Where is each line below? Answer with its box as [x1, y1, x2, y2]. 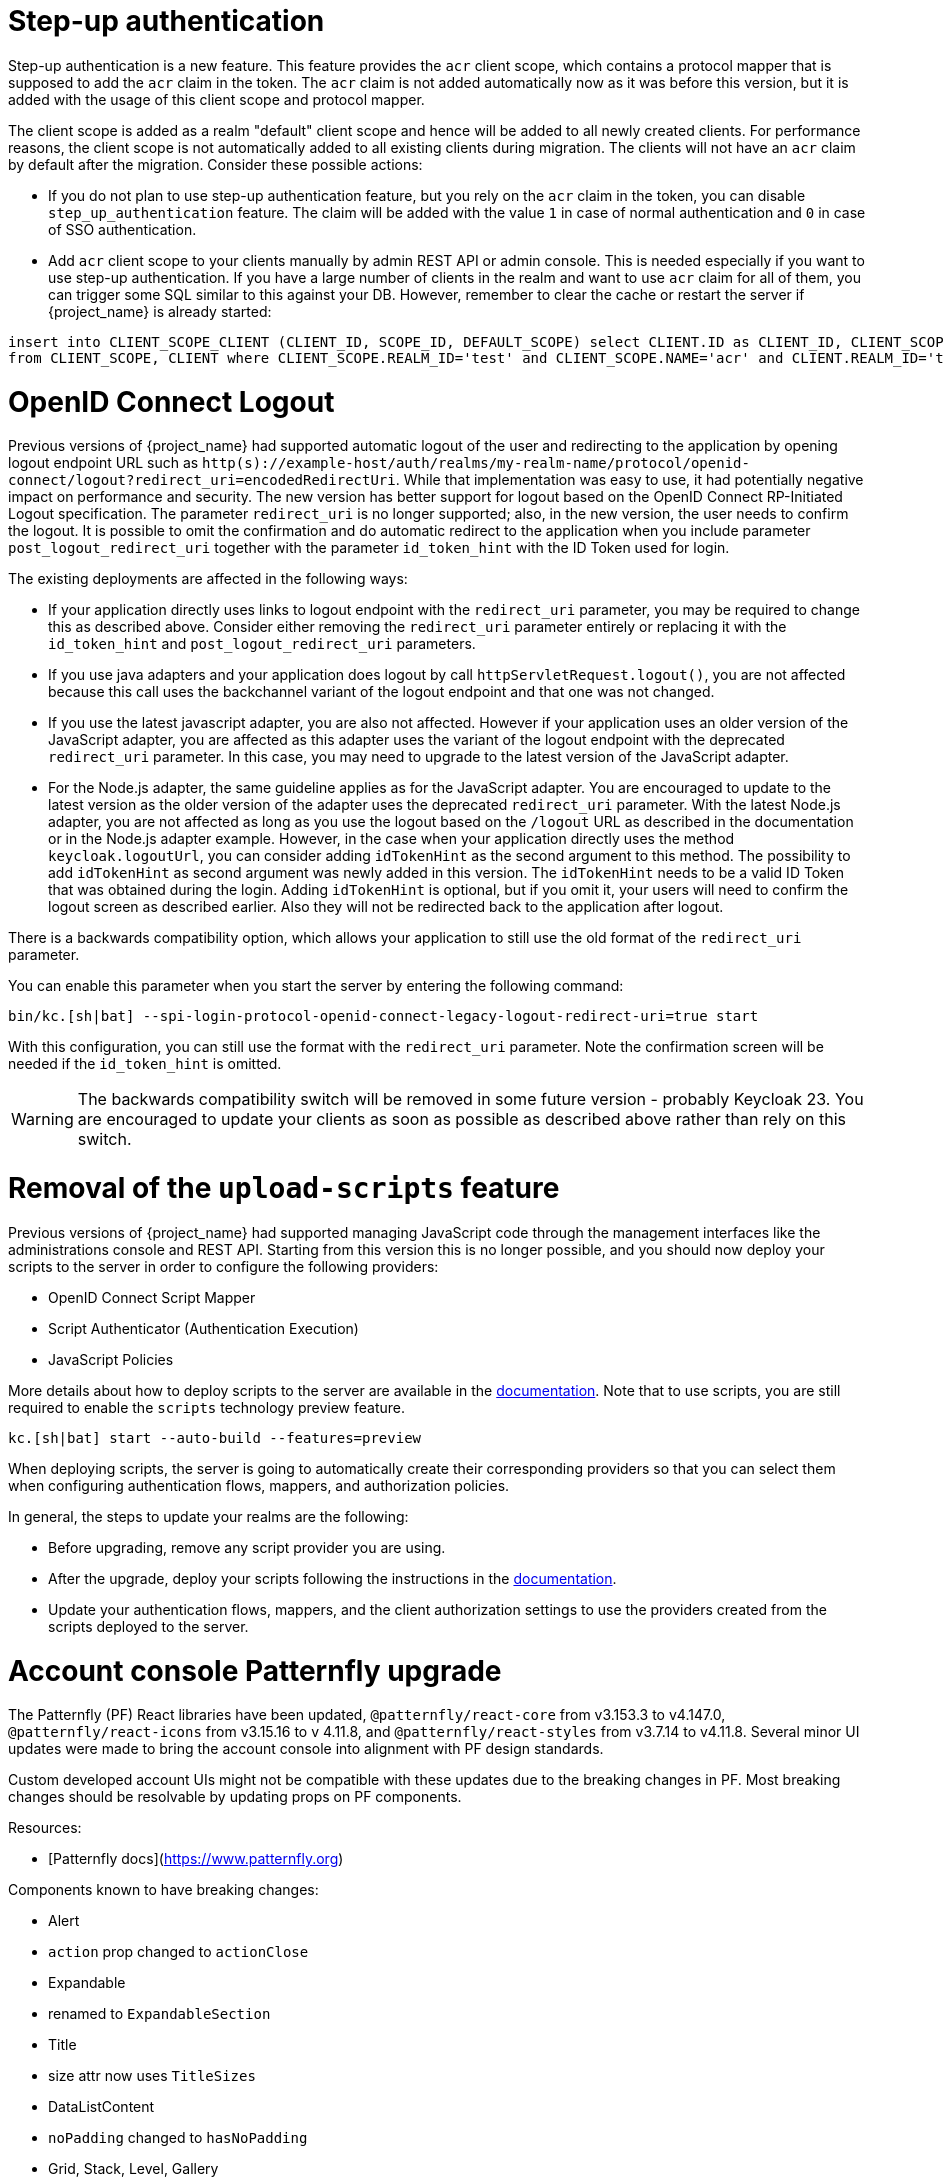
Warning [11, 1109, 74, 1130]
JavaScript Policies [48, 1350, 174, 1368]
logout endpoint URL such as [8, 454, 199, 472]
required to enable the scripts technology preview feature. [8, 1398, 406, 1416]
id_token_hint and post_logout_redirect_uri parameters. [48, 635, 476, 653]
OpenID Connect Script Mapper [48, 1288, 256, 1306]
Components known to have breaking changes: [8, 1881, 319, 1899]
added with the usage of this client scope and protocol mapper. [8, 90, 425, 108]
